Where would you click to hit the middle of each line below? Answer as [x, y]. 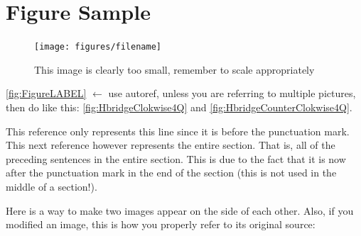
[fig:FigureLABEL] [46, 93]
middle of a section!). [52, 186]
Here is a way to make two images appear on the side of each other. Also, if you [180, 210]
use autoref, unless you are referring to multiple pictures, [232, 93]
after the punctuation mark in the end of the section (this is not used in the [171, 173]
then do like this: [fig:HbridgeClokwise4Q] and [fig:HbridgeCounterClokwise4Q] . [179, 107]
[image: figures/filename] [98, 47]
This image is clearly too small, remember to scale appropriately [174, 69]
